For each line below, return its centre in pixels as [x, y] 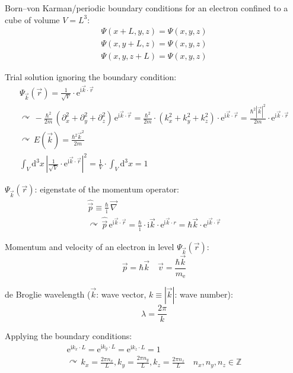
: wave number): [204, 294]
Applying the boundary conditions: [69, 336]
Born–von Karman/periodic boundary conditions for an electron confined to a [146, 8]
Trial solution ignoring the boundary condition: [91, 77]
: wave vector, [121, 294]
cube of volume [32, 19]
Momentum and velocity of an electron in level [90, 246]
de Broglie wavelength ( [48, 294]
